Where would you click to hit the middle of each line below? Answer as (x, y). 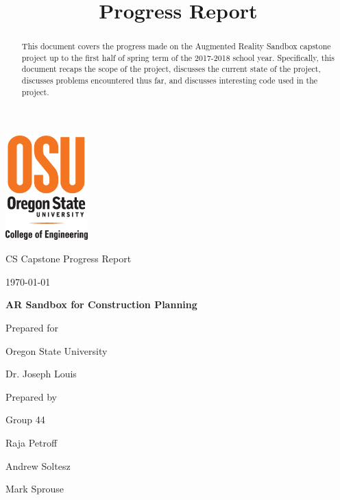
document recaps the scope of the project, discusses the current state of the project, (171, 69)
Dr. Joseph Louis (41, 374)
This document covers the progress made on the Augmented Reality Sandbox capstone (176, 46)
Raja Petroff (32, 442)
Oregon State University (57, 350)
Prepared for (32, 327)
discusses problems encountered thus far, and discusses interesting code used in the (170, 80)
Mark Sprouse (35, 489)
